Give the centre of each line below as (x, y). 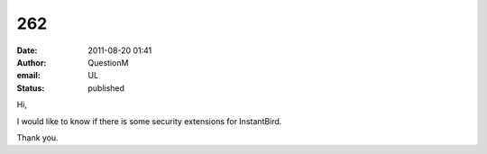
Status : (31, 88)
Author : (32, 62)
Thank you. (37, 137)
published (106, 88)
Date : (27, 50)
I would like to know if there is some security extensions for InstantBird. (149, 121)
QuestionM (108, 62)
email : (28, 76)
